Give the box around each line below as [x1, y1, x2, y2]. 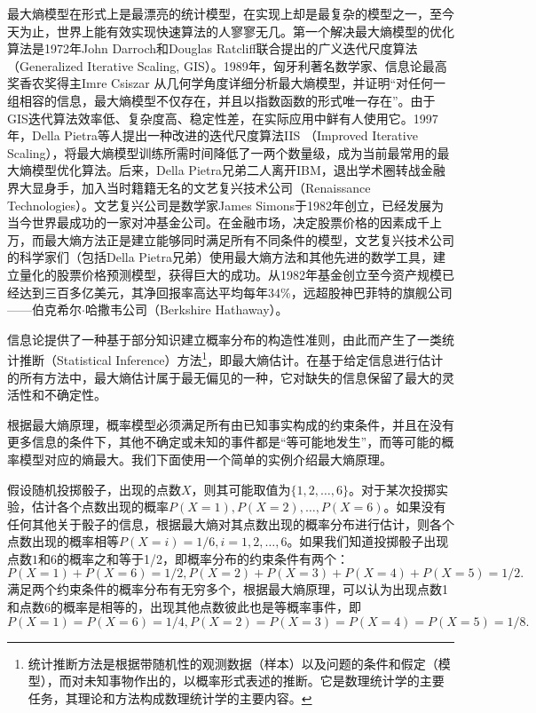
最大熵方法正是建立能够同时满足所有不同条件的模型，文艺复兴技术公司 [43, 230, 454, 249]
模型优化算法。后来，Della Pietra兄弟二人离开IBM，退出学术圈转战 [31, 161, 421, 179]
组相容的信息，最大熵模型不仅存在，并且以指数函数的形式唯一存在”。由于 [7, 91, 436, 109]
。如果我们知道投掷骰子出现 [287, 532, 449, 551]
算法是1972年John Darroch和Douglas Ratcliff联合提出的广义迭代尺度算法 [7, 39, 418, 58]
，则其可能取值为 [191, 479, 291, 498]
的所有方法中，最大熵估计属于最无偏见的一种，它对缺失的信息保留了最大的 [7, 368, 442, 386]
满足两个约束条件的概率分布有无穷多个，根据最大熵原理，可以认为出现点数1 [7, 580, 448, 598]
